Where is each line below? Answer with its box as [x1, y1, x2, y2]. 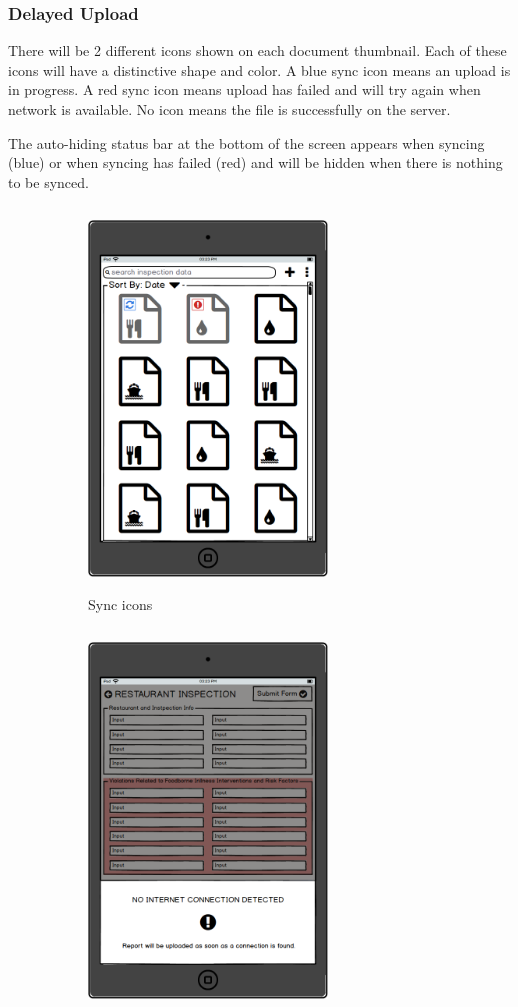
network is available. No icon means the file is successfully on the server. [8, 99, 451, 119]
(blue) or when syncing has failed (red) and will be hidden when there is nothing [8, 152, 503, 173]
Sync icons [88, 593, 153, 614]
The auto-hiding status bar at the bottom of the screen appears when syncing [8, 132, 485, 153]
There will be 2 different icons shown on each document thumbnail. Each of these [8, 40, 507, 61]
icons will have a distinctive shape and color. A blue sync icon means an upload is [8, 59, 511, 80]
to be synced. [8, 171, 89, 192]
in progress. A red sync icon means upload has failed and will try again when [8, 79, 481, 100]
